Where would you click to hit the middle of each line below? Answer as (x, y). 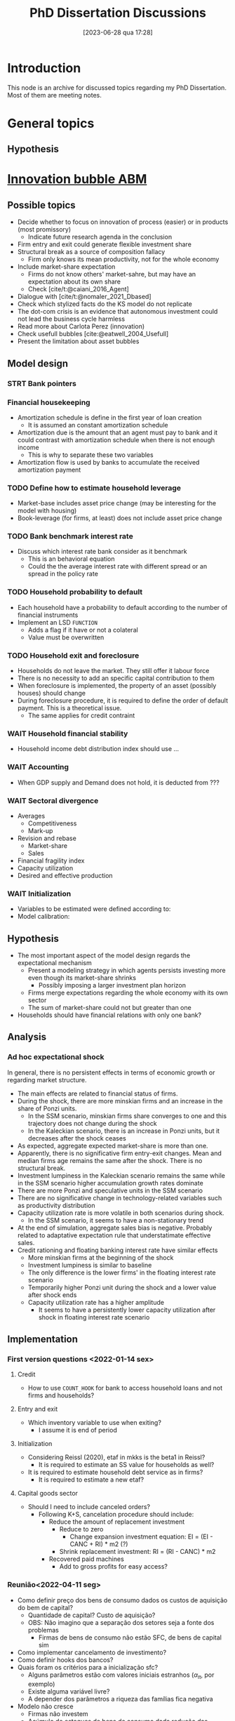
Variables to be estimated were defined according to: (94, 909)
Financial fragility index (51, 860)
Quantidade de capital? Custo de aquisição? (92, 1615)
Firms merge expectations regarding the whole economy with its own (128, 993)
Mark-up (40, 830)
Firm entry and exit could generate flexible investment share (104, 244)
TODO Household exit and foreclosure (73, 656)
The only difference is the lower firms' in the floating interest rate (122, 1273)
